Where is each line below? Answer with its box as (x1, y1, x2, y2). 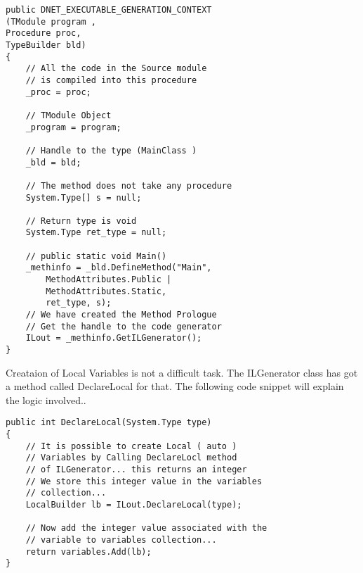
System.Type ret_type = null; (25, 227, 167, 238)
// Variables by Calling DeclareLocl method (25, 453, 237, 463)
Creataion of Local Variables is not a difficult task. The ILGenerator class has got (6, 365, 358, 379)
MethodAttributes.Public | (46, 275, 172, 285)
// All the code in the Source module (25, 63, 207, 74)
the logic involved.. (6, 392, 86, 407)
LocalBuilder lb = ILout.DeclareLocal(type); (25, 500, 242, 510)
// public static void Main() (25, 251, 167, 261)
